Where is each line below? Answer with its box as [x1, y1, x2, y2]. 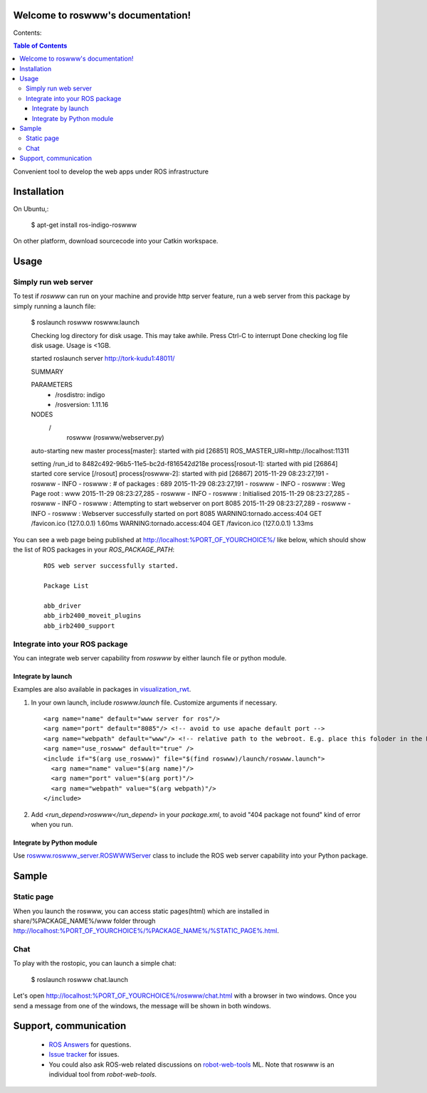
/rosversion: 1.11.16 [55, 400, 109, 408]
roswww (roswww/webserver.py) [66, 433, 164, 442]
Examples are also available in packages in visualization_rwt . [13, 685, 191, 694]
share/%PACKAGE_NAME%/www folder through [13, 917, 156, 925]
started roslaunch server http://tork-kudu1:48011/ [31, 354, 175, 363]
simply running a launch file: [13, 302, 96, 310]
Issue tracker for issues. [48, 1050, 120, 1059]
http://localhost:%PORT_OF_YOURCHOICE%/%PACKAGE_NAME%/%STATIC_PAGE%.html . [13, 926, 280, 935]
